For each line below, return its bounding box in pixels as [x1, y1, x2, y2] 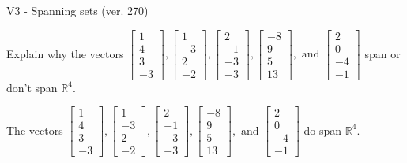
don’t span [6, 79, 58, 95]
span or [364, 45, 401, 61]
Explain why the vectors [6, 45, 124, 61]
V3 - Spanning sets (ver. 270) [6, 2, 149, 18]
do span [303, 121, 342, 138]
